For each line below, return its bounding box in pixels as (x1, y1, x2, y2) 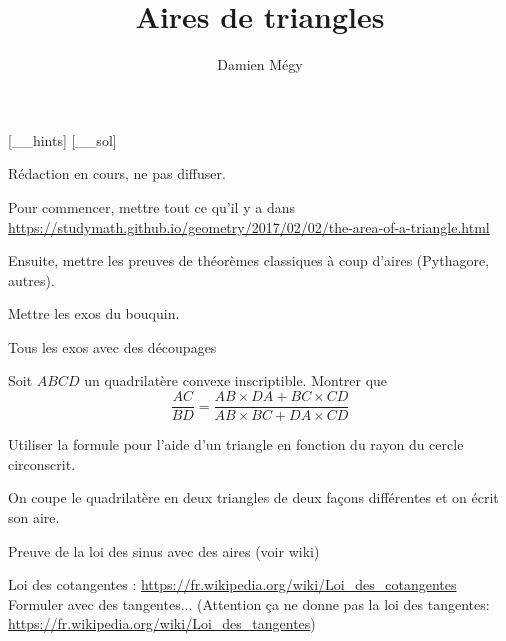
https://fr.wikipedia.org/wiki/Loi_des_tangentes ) (8, 613, 316, 634)
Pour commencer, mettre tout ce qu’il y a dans (8, 196, 295, 217)
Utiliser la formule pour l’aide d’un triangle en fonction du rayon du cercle (8, 434, 464, 455)
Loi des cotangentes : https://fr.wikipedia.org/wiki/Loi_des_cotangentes (8, 574, 457, 595)
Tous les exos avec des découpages (8, 336, 217, 357)
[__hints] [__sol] (8, 129, 117, 150)
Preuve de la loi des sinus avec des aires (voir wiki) (8, 540, 320, 561)
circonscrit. (8, 453, 76, 474)
